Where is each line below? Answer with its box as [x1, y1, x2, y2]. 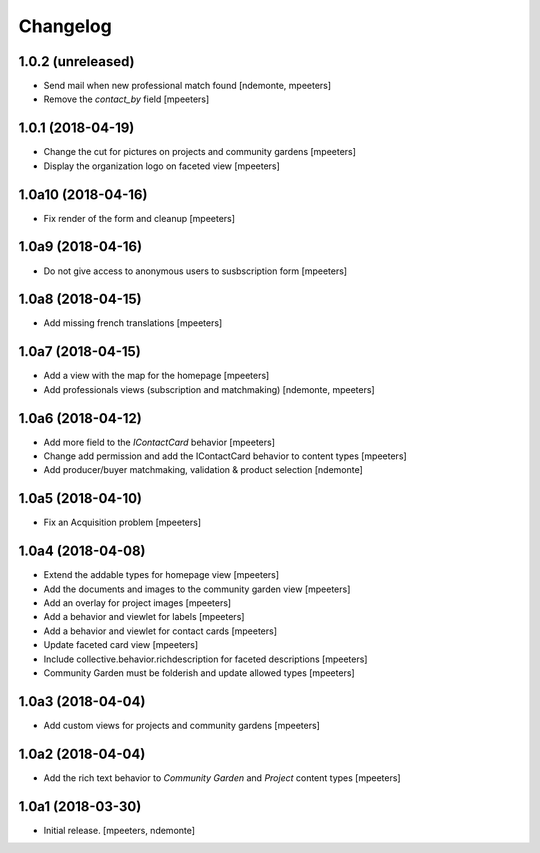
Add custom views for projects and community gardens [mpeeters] [43, 719, 320, 731]
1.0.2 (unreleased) [18, 53, 135, 70]
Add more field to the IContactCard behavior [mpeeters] [43, 436, 275, 448]
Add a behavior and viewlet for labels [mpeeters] [43, 611, 245, 623]
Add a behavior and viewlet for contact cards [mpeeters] [43, 625, 278, 637]
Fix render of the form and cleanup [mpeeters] [43, 212, 235, 224]
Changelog [18, 15, 112, 37]
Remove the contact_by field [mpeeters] [43, 93, 210, 105]
